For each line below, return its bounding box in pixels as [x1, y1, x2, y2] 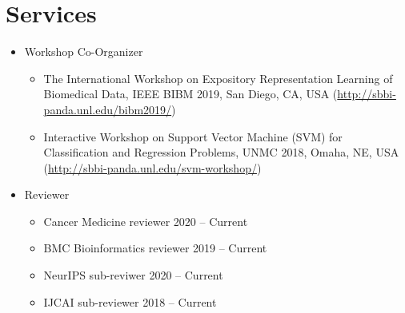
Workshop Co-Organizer [24, 43, 143, 60]
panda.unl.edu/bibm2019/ [43, 101, 172, 117]
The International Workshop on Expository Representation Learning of [43, 69, 393, 86]
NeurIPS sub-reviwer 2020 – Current [43, 267, 223, 283]
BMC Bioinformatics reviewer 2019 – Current [43, 240, 267, 256]
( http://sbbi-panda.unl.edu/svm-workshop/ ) [43, 159, 262, 176]
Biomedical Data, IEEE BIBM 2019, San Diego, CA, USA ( [43, 85, 338, 102]
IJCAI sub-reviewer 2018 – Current [43, 293, 217, 310]
